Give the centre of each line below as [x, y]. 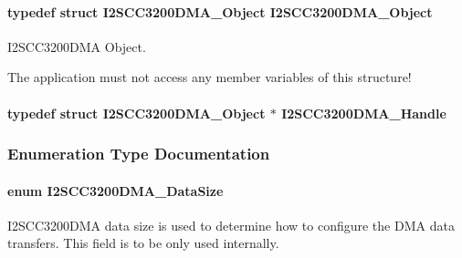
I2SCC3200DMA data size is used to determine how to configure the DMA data [231, 225]
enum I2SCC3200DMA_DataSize [115, 190]
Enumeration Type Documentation [139, 154]
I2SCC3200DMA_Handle [364, 113]
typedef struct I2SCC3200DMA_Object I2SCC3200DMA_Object [220, 11]
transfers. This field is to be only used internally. [143, 243]
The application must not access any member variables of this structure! [210, 77]
